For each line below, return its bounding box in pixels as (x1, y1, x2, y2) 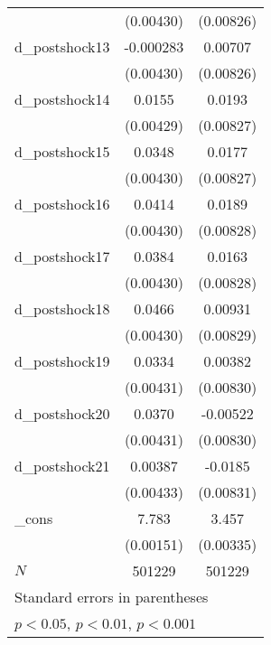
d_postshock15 (14, 141, 110, 162)
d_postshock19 (14, 351, 110, 371)
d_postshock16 (14, 193, 110, 214)
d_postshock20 (14, 403, 110, 424)
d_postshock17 (14, 246, 110, 266)
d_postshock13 (14, 36, 110, 57)
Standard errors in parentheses (14, 586, 209, 607)
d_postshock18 (14, 298, 110, 319)
